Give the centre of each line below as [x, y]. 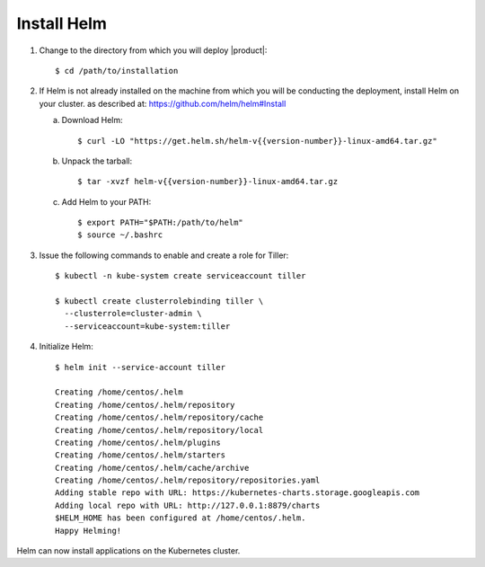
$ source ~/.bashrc [120, 235]
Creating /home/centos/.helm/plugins [138, 442]
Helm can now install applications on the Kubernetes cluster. [128, 551]
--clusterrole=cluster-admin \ [133, 314]
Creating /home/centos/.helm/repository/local [159, 430]
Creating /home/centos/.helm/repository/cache [159, 417]
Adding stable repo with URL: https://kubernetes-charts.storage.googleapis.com [238, 493]
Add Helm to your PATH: [106, 201]
